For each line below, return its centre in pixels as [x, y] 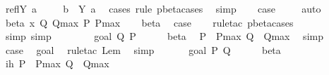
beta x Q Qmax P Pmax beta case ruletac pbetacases [149, 22]
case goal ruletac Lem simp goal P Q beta [143, 49]
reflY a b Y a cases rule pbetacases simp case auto [163, 8]
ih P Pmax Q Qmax [57, 63]
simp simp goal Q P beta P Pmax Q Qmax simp [164, 36]
